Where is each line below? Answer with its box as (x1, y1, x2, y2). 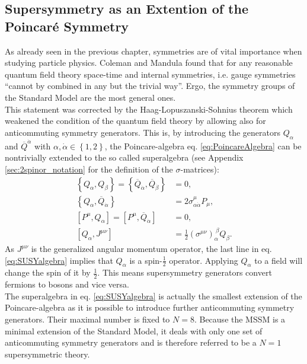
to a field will (254, 254, 303, 266)
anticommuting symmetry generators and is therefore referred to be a (5, 336, 257, 349)
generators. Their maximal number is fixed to (5, 313, 170, 325)
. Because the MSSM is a (194, 313, 286, 325)
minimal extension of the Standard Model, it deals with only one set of (5, 324, 263, 337)
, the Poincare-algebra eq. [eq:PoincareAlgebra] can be (104, 139, 302, 152)
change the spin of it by (5, 266, 91, 279)
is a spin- (129, 254, 162, 266)
